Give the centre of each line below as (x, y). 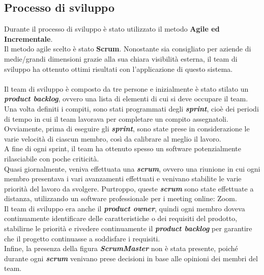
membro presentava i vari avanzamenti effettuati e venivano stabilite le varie (123, 178)
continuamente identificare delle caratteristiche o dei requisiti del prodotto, (121, 218)
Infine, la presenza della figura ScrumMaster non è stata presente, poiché (121, 248)
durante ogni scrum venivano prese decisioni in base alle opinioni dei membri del (131, 258)
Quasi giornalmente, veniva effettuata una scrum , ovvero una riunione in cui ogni (132, 168)
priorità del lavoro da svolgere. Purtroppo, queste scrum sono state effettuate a (129, 188)
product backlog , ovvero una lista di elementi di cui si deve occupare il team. (126, 99)
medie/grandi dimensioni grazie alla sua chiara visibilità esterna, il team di (121, 58)
